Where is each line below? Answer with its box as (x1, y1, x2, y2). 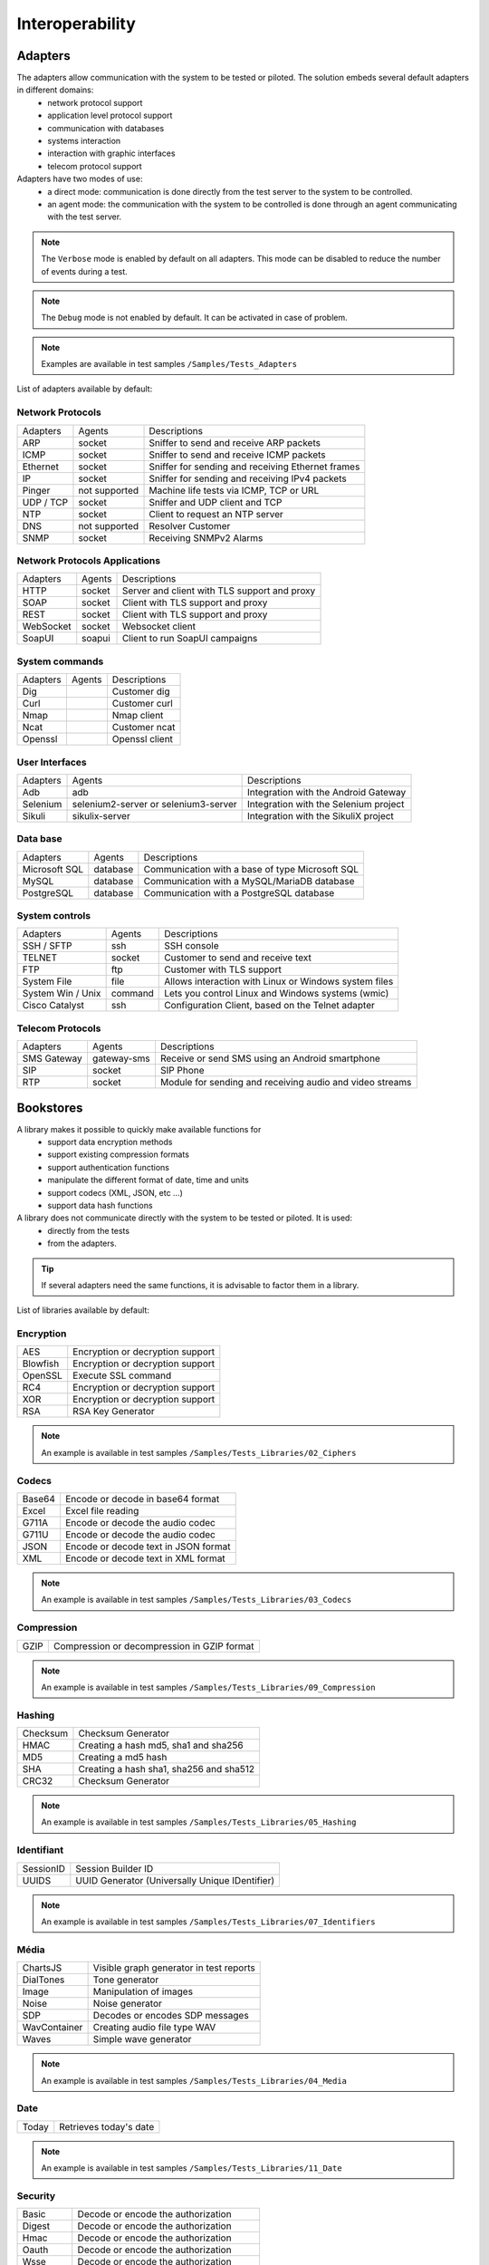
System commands (16, 655, 104, 668)
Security (16, 2189, 56, 2202)
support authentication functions (47, 1161, 169, 1172)
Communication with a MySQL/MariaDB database (143, 874, 355, 887)
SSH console (164, 940, 219, 952)
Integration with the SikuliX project (246, 809, 394, 822)
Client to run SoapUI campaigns (121, 632, 258, 645)
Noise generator (92, 1998, 163, 2010)
